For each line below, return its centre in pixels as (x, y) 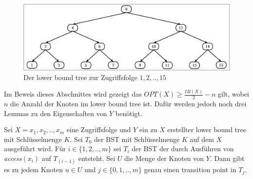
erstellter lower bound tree (207, 129)
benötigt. (129, 113)
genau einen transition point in (190, 169)
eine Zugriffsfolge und (99, 129)
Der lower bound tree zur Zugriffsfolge (80, 77)
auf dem (202, 139)
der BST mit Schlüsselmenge (137, 139)
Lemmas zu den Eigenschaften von (56, 113)
